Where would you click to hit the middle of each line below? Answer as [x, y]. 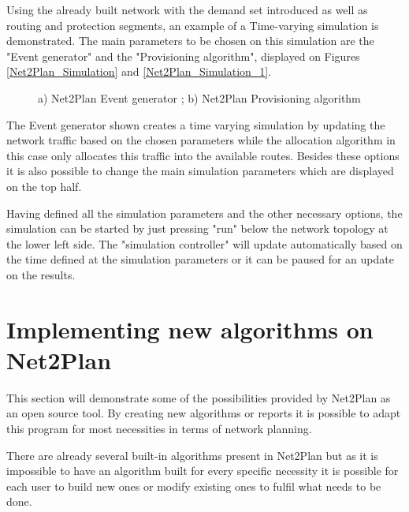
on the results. [41, 274]
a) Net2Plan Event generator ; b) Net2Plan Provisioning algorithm [199, 97]
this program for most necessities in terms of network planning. [159, 428]
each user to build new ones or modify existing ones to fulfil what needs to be [194, 486]
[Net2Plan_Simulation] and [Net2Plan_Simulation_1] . [139, 71]
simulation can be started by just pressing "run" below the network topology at [197, 228]
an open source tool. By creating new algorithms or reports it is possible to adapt [204, 413]
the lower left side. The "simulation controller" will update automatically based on [204, 243]
